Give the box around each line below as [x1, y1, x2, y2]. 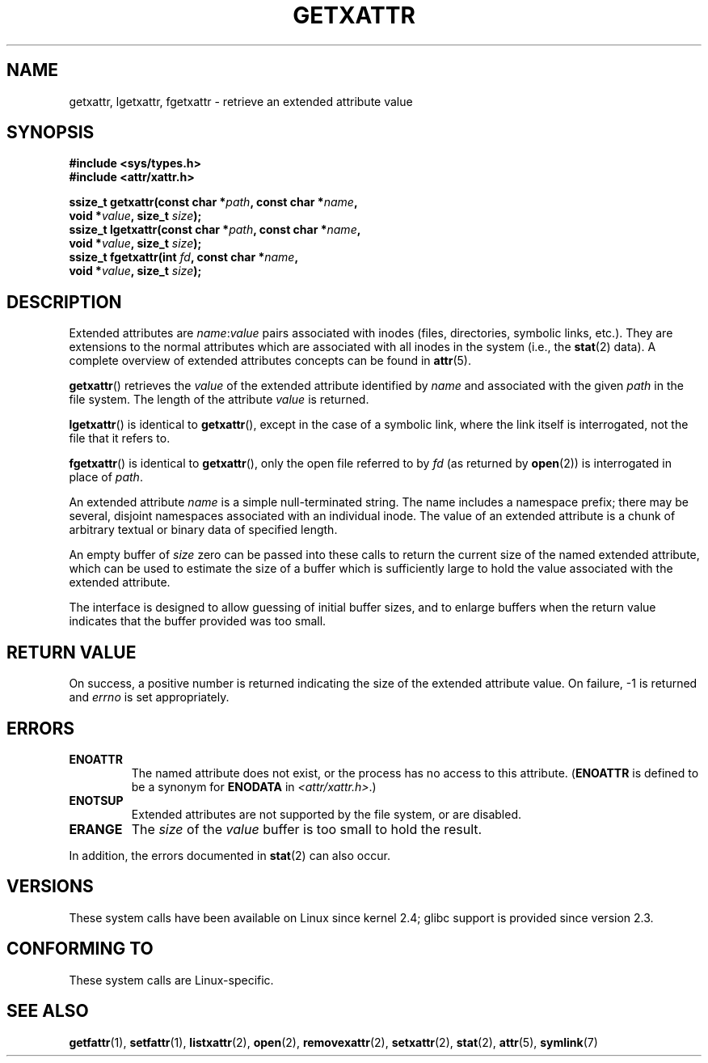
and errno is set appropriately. [69, 690, 230, 705]
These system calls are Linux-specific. [69, 972, 274, 987]
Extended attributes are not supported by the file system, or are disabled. [131, 807, 522, 821]
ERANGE [69, 820, 123, 837]
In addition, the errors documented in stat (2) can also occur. [69, 848, 390, 862]
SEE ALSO [6, 1001, 89, 1022]
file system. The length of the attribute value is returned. [69, 392, 369, 407]
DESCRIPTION [6, 291, 122, 312]
